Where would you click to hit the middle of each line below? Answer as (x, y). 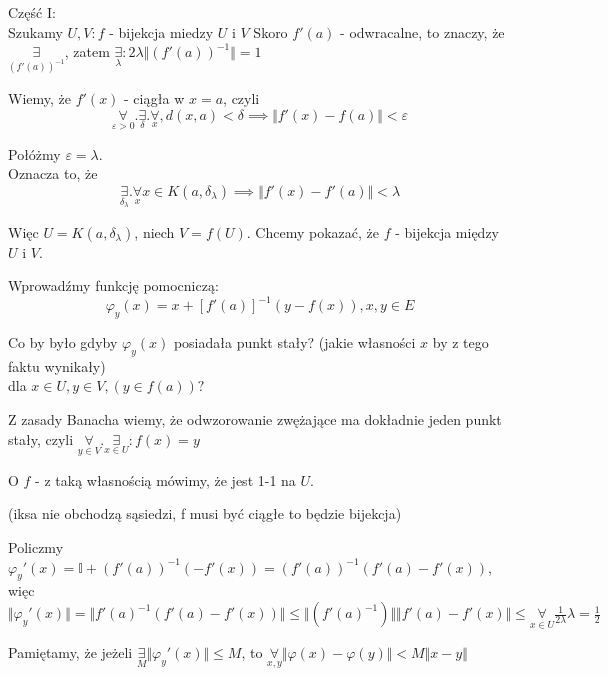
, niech (154, 231)
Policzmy (36, 547)
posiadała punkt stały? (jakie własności (294, 342)
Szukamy (35, 31)
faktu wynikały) (57, 365)
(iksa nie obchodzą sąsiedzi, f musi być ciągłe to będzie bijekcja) (205, 513)
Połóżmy (34, 153)
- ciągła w (154, 97)
